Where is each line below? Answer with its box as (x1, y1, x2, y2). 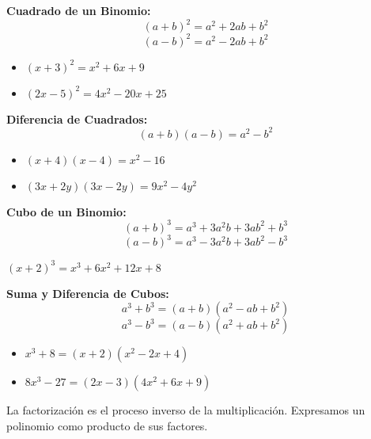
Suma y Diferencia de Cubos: (6, 284, 169, 301)
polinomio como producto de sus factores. (6, 417, 208, 433)
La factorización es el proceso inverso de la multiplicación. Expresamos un (6, 402, 365, 418)
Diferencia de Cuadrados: (6, 110, 148, 127)
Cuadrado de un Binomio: (6, 2, 151, 18)
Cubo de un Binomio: (6, 203, 127, 219)
